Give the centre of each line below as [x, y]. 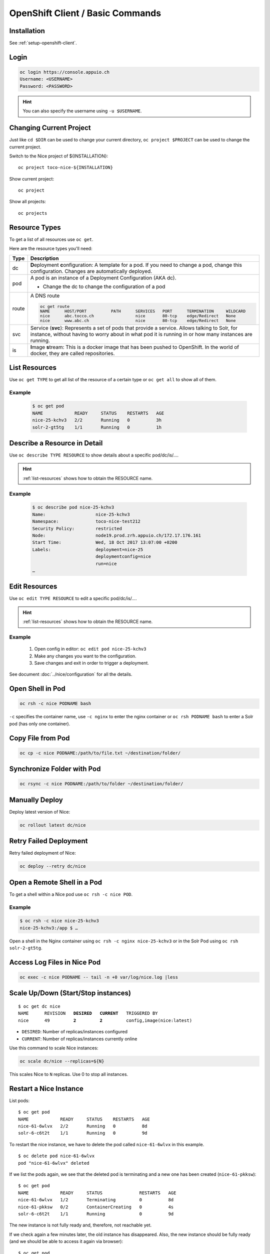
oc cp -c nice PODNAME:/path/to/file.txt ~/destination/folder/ [100, 753]
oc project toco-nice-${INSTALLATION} [66, 168]
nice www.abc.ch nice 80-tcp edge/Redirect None [138, 321]
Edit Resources [33, 587]
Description [44, 258]
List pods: [19, 1101]
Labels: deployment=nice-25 [88, 550]
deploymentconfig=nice [123, 557]
